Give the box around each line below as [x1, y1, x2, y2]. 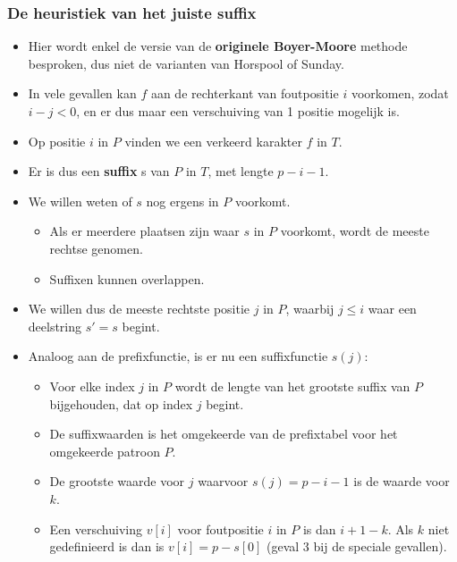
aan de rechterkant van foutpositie [150, 84, 339, 103]
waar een [368, 299, 417, 318]
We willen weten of [28, 191, 132, 210]
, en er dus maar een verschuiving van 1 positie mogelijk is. [76, 102, 400, 120]
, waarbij [285, 299, 334, 318]
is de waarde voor [353, 472, 450, 491]
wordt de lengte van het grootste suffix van [174, 376, 410, 395]
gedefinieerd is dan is [49, 537, 165, 556]
